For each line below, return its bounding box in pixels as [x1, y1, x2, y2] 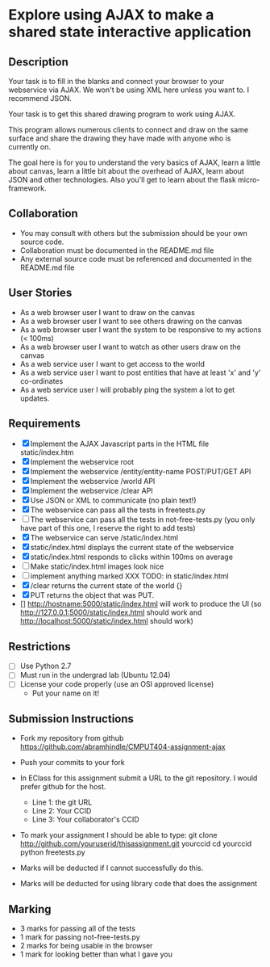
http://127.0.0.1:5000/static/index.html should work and [19, 608, 202, 617]
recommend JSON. [8, 94, 73, 103]
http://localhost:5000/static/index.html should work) [19, 616, 193, 626]
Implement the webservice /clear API [30, 486, 153, 496]
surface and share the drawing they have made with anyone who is [8, 133, 231, 143]
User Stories [8, 286, 73, 300]
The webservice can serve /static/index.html [30, 533, 179, 543]
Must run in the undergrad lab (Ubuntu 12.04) [19, 671, 171, 680]
